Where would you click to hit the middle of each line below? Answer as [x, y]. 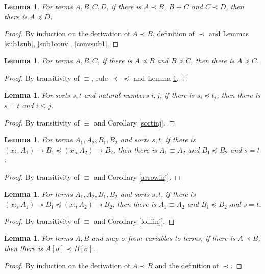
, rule [99, 77]
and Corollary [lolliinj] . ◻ [134, 221]
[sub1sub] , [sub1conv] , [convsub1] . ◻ [62, 43]
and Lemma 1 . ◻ [161, 77]
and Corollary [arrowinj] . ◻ [137, 176]
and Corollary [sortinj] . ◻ [134, 122]
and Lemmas [228, 33]
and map [105, 238]
